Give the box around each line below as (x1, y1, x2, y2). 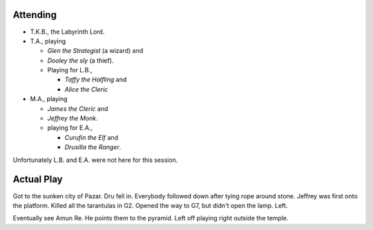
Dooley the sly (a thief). (47, 56, 114, 65)
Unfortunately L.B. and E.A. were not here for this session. (12, 156, 178, 164)
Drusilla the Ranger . (64, 143, 122, 151)
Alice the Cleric (64, 85, 108, 93)
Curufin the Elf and (64, 133, 119, 141)
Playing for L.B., (47, 66, 93, 74)
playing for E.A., (47, 124, 93, 132)
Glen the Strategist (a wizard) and (47, 47, 144, 55)
